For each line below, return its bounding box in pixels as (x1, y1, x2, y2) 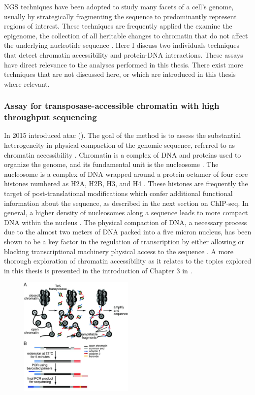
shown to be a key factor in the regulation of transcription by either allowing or (4, 236, 245, 247)
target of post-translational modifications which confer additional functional (4, 188, 233, 198)
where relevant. (4, 78, 50, 89)
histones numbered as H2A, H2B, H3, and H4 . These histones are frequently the (4, 178, 248, 189)
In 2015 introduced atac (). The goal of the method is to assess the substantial (4, 130, 241, 140)
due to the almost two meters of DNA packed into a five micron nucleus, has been (4, 227, 252, 237)
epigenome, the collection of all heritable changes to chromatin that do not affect (4, 30, 248, 40)
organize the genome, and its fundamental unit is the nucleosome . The (4, 159, 219, 169)
